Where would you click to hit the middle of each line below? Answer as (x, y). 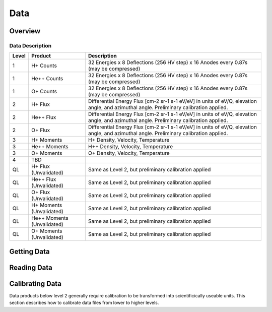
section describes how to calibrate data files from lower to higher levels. (84, 303)
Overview (25, 31)
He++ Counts (47, 79)
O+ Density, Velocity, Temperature (129, 153)
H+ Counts (44, 66)
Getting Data (29, 251)
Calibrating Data (35, 284)
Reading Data (31, 267)
